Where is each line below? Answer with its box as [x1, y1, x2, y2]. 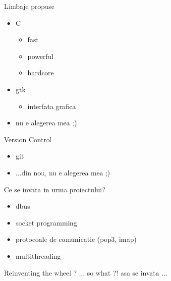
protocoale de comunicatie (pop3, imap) [15, 234, 137, 244]
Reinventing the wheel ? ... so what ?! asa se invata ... [4, 267, 168, 278]
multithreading [15, 250, 61, 261]
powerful [27, 51, 54, 61]
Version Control [4, 134, 52, 144]
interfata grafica [27, 101, 76, 111]
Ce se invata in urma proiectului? [4, 184, 106, 194]
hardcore [27, 67, 54, 78]
